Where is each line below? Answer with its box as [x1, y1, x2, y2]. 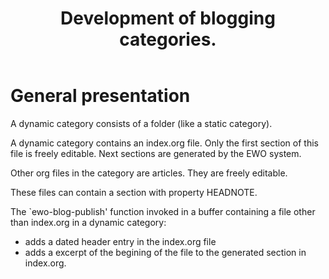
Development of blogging [60, 7, 276, 30]
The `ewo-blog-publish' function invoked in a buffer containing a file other [10, 205, 316, 217]
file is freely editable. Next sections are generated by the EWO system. [10, 147, 302, 159]
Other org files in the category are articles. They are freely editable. [10, 167, 288, 179]
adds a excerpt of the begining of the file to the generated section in [24, 246, 307, 258]
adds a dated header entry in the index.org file [24, 235, 217, 247]
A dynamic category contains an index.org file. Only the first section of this [10, 137, 319, 149]
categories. [119, 28, 217, 51]
